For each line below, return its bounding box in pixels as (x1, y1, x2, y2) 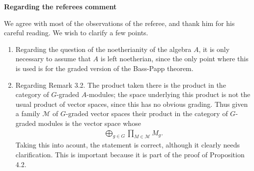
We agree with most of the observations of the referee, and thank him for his (4, 18, 235, 28)
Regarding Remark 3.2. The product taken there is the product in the (15, 79, 226, 90)
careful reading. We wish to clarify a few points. (4, 27, 148, 38)
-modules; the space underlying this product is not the (86, 89, 251, 99)
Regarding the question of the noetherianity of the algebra (15, 44, 192, 54)
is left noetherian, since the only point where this (100, 53, 249, 64)
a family (15, 108, 40, 119)
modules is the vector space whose (38, 118, 141, 128)
